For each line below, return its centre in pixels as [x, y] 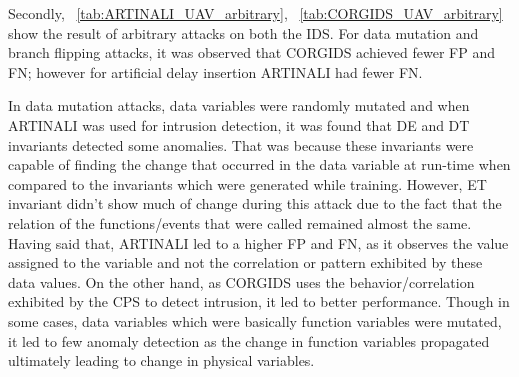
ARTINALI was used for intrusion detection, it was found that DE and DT [239, 124]
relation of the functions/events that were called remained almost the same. [240, 222]
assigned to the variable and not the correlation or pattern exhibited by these [245, 262]
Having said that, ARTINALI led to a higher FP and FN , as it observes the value [258, 242]
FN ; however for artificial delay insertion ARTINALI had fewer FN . [215, 71]
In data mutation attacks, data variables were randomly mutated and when [239, 105]
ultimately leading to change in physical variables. [161, 360]
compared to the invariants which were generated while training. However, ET [247, 183]
